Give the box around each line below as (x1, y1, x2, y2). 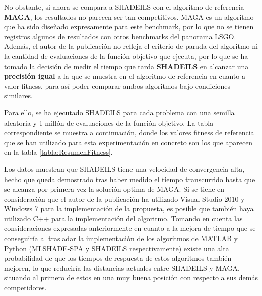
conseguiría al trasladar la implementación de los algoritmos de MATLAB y (4, 233, 238, 244)
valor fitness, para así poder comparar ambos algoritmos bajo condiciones (4, 80, 231, 91)
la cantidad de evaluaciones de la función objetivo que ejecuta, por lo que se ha (4, 50, 248, 61)
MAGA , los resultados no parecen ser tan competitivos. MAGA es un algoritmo (4, 11, 254, 22)
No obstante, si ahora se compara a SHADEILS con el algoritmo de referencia (4, 2, 244, 12)
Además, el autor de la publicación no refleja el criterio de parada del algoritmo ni (4, 41, 258, 51)
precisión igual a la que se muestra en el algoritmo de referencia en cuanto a (4, 71, 245, 81)
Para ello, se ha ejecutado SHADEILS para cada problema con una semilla (4, 107, 235, 117)
